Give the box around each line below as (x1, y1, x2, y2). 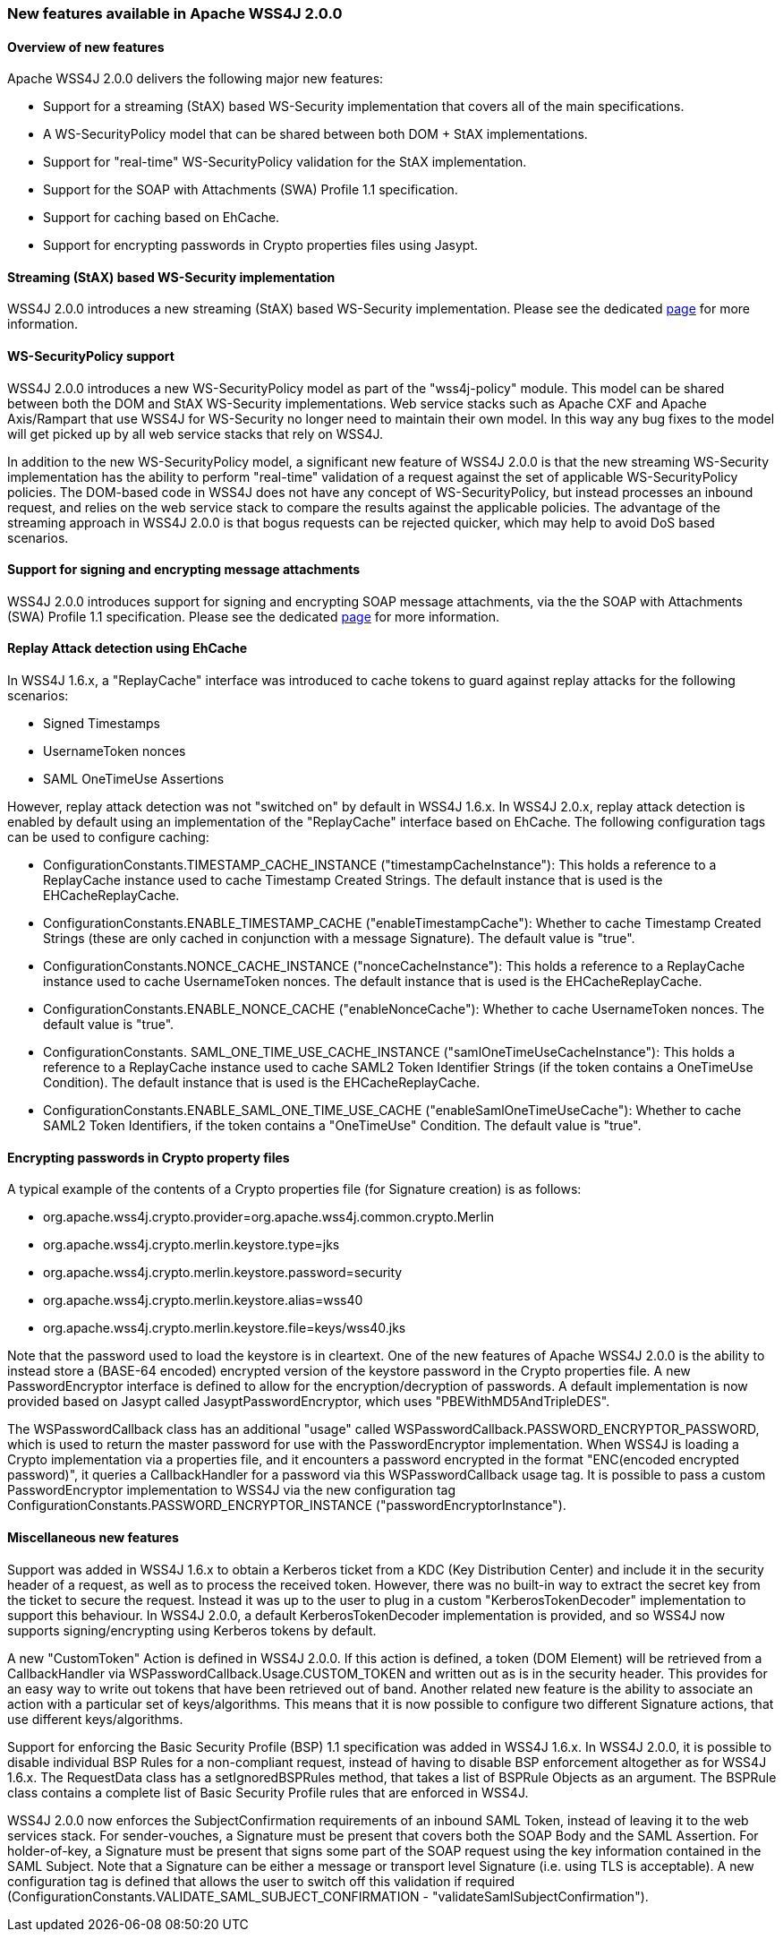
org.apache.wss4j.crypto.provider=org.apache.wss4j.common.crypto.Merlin (43, 1209, 495, 1225)
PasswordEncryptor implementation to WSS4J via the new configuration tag (7, 1482, 456, 1498)
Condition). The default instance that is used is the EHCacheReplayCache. (43, 1075, 481, 1091)
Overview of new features (7, 39, 165, 55)
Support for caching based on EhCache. (43, 210, 280, 226)
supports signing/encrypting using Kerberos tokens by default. (7, 1622, 377, 1638)
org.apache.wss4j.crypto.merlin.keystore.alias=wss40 (43, 1292, 363, 1308)
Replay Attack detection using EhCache (7, 640, 248, 656)
